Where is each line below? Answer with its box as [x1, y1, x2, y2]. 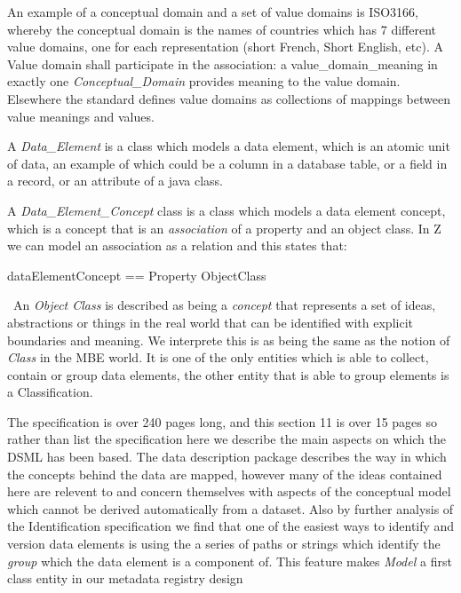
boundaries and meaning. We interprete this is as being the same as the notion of [7, 330, 450, 349]
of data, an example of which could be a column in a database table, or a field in [7, 154, 448, 172]
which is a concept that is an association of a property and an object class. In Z [7, 218, 441, 237]
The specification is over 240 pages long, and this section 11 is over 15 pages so [7, 412, 438, 431]
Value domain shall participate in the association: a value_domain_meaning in [7, 54, 438, 73]
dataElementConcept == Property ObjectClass [7, 265, 266, 284]
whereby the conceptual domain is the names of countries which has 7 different [7, 20, 436, 38]
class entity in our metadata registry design [7, 569, 243, 588]
